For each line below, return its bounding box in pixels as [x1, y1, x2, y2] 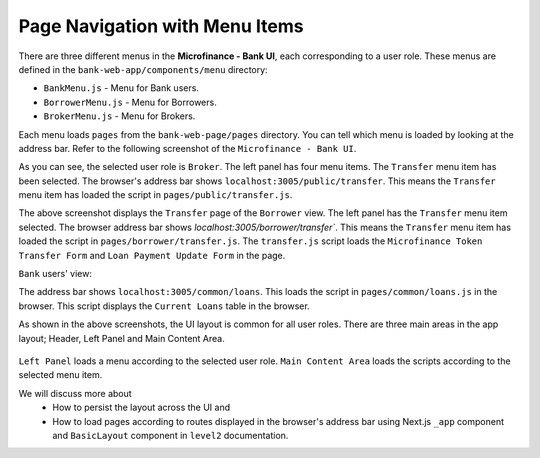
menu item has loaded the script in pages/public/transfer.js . [18, 189, 293, 201]
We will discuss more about [18, 387, 132, 399]
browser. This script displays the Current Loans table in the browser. [18, 300, 310, 312]
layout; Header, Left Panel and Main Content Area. [18, 332, 225, 344]
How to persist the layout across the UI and [52, 401, 230, 414]
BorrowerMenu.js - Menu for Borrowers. [43, 96, 217, 108]
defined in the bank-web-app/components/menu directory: [18, 63, 269, 75]
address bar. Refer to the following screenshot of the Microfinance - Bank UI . [18, 142, 357, 154]
